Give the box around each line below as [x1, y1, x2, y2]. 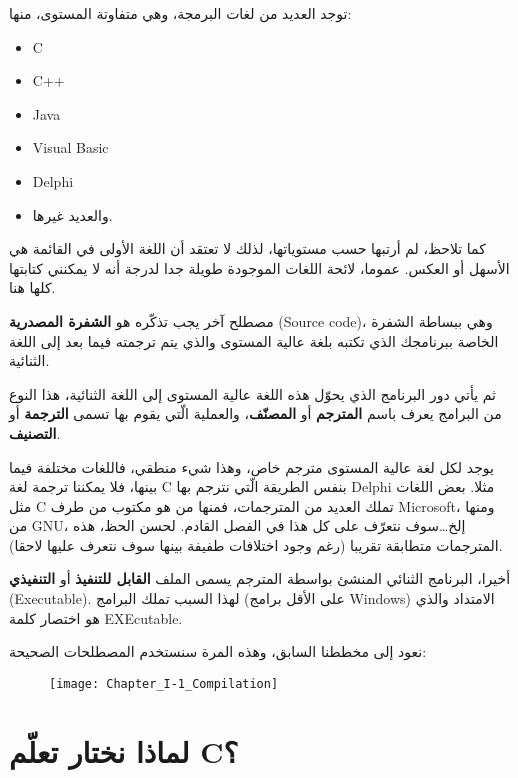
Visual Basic [32, 137, 109, 158]
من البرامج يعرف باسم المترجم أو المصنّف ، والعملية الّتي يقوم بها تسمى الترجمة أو [9, 403, 502, 424]
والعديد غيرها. [32, 204, 113, 225]
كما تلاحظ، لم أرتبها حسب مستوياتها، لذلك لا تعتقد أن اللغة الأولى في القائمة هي [9, 238, 486, 259]
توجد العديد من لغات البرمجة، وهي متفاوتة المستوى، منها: [9, 3, 352, 23]
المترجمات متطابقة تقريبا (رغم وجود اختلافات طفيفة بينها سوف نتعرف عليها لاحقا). [9, 534, 503, 555]
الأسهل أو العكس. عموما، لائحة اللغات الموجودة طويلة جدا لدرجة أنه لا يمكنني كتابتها [9, 257, 510, 278]
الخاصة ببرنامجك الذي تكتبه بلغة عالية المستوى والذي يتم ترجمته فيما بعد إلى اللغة [9, 330, 499, 351]
